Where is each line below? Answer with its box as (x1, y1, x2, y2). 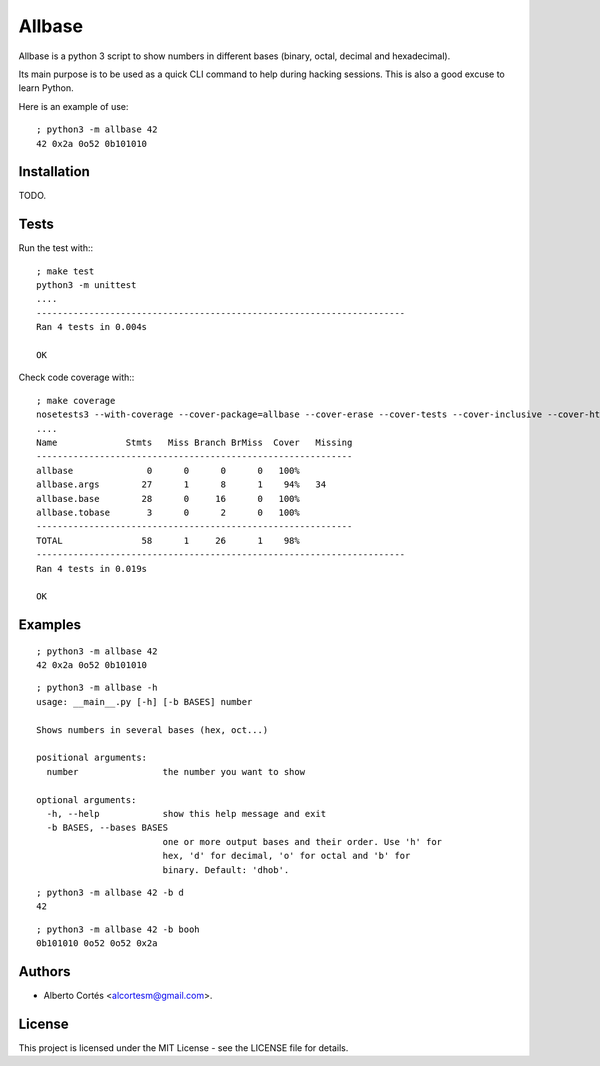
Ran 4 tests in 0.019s (36, 563, 148, 574)
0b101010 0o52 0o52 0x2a (36, 938, 158, 949)
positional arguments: (36, 752, 148, 764)
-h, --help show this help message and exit (46, 808, 327, 819)
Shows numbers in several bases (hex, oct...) (36, 724, 269, 735)
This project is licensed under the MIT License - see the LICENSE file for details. (18, 1041, 349, 1054)
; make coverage (36, 395, 116, 406)
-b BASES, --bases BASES (46, 822, 169, 834)
